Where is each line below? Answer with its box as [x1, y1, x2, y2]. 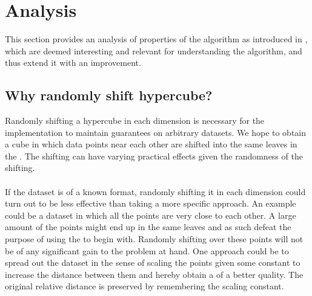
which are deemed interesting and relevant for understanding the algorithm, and [5, 44, 302, 57]
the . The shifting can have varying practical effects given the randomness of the [5, 149, 303, 162]
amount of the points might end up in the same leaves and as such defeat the [5, 220, 291, 233]
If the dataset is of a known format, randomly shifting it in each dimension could [5, 185, 306, 198]
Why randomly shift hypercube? [5, 86, 213, 105]
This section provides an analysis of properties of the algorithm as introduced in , [5, 33, 308, 45]
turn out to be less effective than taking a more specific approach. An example [5, 197, 296, 210]
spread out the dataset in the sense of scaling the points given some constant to [5, 256, 300, 269]
